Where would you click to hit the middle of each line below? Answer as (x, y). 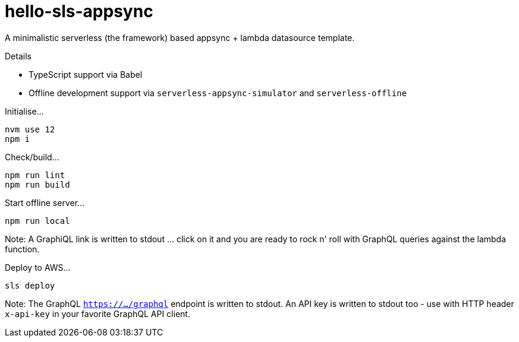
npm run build (37, 184)
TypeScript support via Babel (86, 74)
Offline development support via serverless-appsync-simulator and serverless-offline (218, 93)
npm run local (37, 221)
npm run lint (35, 175)
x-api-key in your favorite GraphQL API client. (97, 313)
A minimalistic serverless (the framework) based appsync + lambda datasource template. (180, 37)
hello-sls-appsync (79, 11)
